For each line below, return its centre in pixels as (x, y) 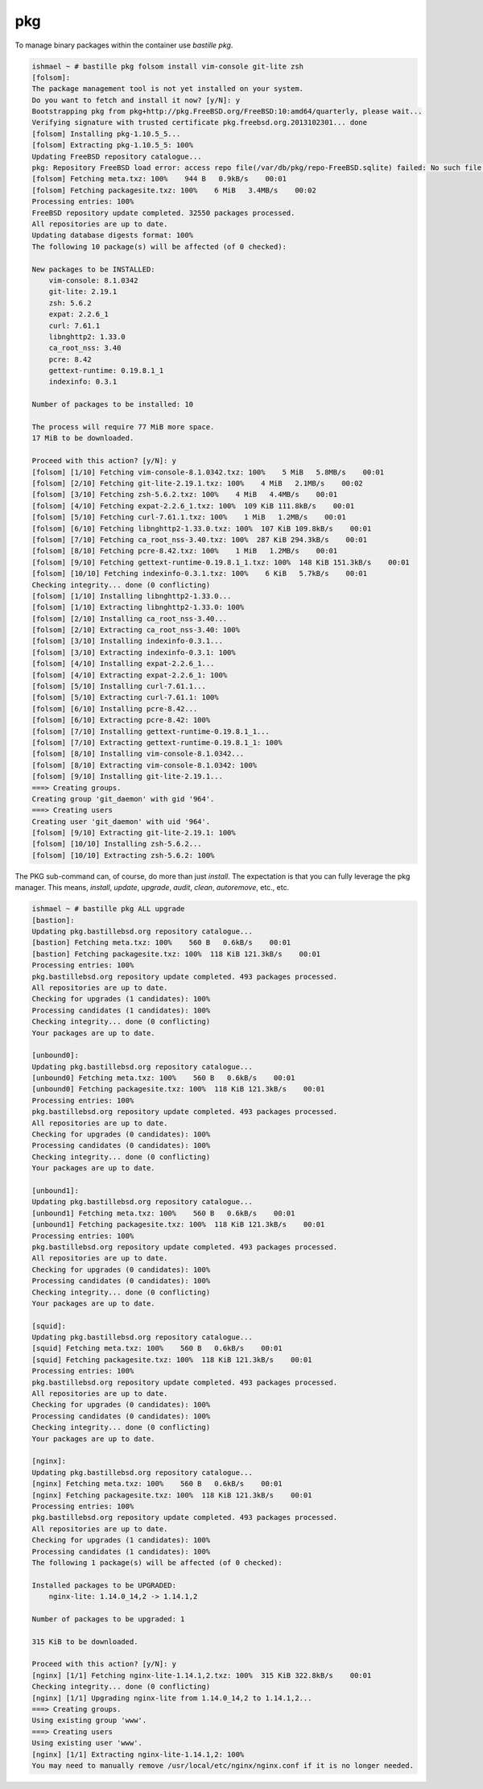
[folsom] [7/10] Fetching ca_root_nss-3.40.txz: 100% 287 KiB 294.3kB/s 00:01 (200, 539)
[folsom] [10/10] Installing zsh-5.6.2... (117, 844)
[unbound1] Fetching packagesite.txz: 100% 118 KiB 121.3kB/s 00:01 (178, 1225)
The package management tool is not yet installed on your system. (168, 89)
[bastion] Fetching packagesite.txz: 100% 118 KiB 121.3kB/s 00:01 (176, 954)
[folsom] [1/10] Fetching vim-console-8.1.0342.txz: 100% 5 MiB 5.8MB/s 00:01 (208, 472)
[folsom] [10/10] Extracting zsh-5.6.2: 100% (123, 855)
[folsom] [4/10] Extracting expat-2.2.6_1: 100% (130, 675)
